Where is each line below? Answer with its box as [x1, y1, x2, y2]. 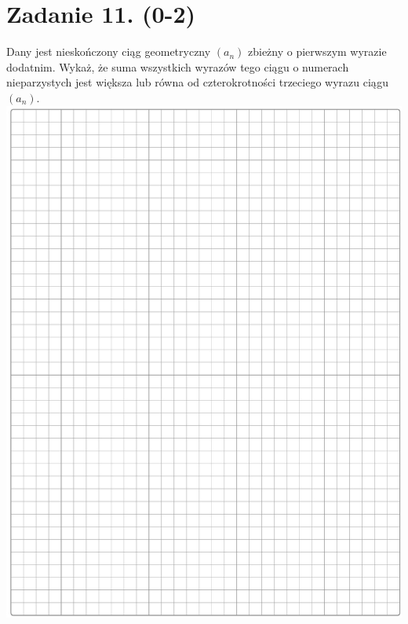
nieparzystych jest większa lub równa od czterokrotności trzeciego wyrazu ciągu [6, 74, 389, 90]
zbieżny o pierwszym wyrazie [248, 43, 387, 60]
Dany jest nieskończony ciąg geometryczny [6, 43, 211, 60]
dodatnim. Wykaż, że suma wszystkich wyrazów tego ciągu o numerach [6, 58, 349, 75]
